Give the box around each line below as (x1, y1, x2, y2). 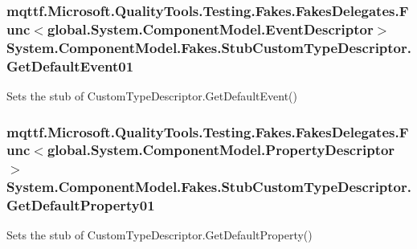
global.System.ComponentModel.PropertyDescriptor (47, 140, 395, 160)
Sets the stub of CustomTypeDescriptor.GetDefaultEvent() (6, 87, 297, 104)
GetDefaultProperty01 (6, 195, 155, 215)
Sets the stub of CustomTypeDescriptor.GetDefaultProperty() (6, 227, 313, 243)
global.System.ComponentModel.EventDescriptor (47, 18, 374, 39)
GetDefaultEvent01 (6, 55, 134, 76)
